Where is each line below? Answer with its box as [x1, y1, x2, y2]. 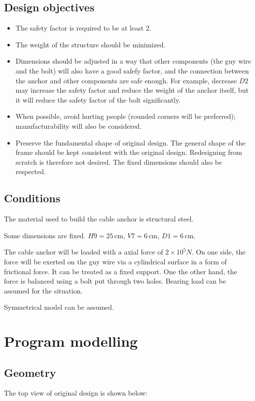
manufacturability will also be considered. [15, 120, 142, 131]
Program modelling [4, 331, 138, 351]
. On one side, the [191, 247, 246, 257]
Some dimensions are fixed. [4, 230, 86, 240]
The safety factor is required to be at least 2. [15, 23, 151, 33]
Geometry [4, 365, 56, 380]
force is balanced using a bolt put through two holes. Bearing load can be [4, 276, 226, 286]
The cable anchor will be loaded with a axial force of [4, 247, 163, 257]
